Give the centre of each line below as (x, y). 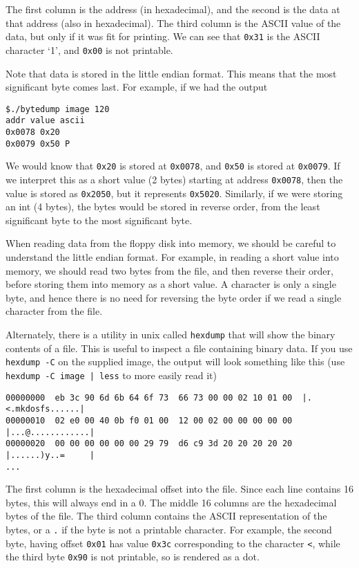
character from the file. (54, 311)
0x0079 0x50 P (38, 144)
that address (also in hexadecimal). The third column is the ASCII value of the (173, 22)
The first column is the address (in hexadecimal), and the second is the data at (173, 9)
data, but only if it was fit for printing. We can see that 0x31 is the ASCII (163, 36)
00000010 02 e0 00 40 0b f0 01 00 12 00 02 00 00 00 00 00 (149, 420)
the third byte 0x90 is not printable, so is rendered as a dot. (133, 557)
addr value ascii (45, 121)
